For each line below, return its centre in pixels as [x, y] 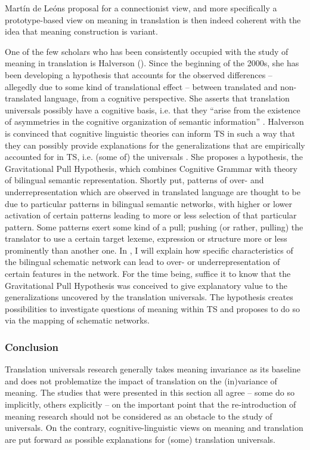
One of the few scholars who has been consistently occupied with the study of [147, 51]
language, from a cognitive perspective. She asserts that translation [167, 98]
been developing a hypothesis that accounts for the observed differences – [139, 74]
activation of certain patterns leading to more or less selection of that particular [151, 215]
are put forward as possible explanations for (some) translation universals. [140, 439]
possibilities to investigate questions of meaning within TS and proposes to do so [153, 308]
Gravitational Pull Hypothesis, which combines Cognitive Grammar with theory [151, 168]
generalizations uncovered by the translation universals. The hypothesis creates [149, 297]
